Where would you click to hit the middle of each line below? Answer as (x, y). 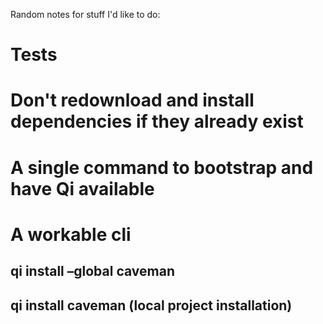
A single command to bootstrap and (162, 167)
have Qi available (82, 188)
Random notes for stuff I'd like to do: (85, 14)
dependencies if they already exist (157, 121)
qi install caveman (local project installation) (151, 305)
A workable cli (71, 234)
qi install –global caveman (92, 271)
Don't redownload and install (132, 100)
